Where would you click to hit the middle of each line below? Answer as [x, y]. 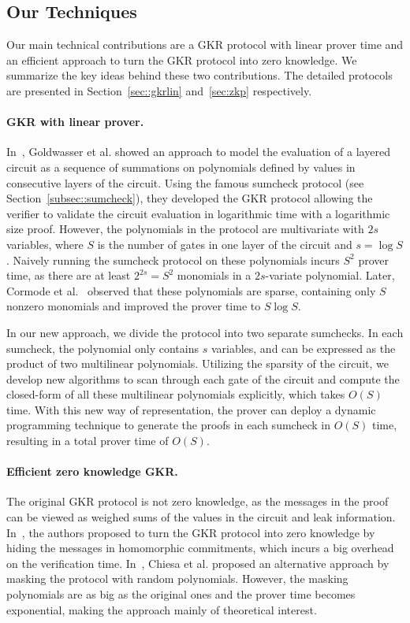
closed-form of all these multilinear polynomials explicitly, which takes [176, 394]
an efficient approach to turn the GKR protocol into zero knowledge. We [182, 59]
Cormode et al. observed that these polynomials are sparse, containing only [191, 290]
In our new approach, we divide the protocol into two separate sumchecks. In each [205, 332]
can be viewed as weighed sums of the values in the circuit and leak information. [201, 517]
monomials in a [214, 275]
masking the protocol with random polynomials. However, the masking [177, 578]
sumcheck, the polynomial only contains [102, 348]
